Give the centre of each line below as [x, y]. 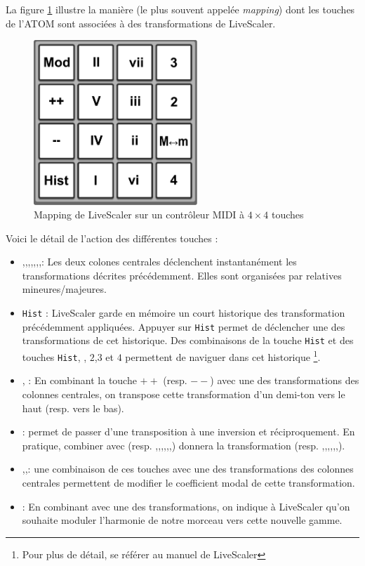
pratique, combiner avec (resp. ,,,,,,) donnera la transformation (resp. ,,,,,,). [184, 445]
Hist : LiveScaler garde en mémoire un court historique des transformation [184, 313]
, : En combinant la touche [79, 380]
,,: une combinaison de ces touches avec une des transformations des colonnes [188, 469]
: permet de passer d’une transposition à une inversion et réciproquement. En [188, 432]
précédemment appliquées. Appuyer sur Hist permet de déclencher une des [184, 326]
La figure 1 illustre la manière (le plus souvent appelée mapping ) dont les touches [180, 9]
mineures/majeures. [64, 289]
